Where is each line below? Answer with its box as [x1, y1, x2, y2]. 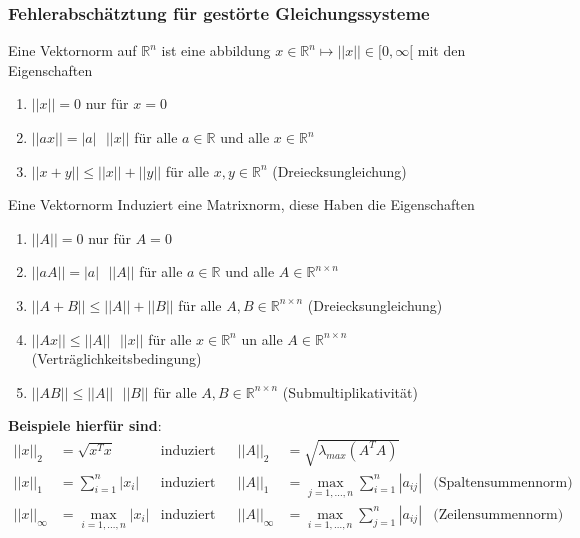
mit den [417, 40, 466, 61]
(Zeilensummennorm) [433, 507, 564, 522]
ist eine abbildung [161, 40, 271, 61]
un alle [241, 328, 283, 349]
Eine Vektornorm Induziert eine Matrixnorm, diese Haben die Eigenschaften [8, 194, 475, 215]
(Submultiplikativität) [282, 381, 418, 402]
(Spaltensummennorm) [433, 475, 573, 490]
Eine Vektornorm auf [8, 40, 137, 61]
